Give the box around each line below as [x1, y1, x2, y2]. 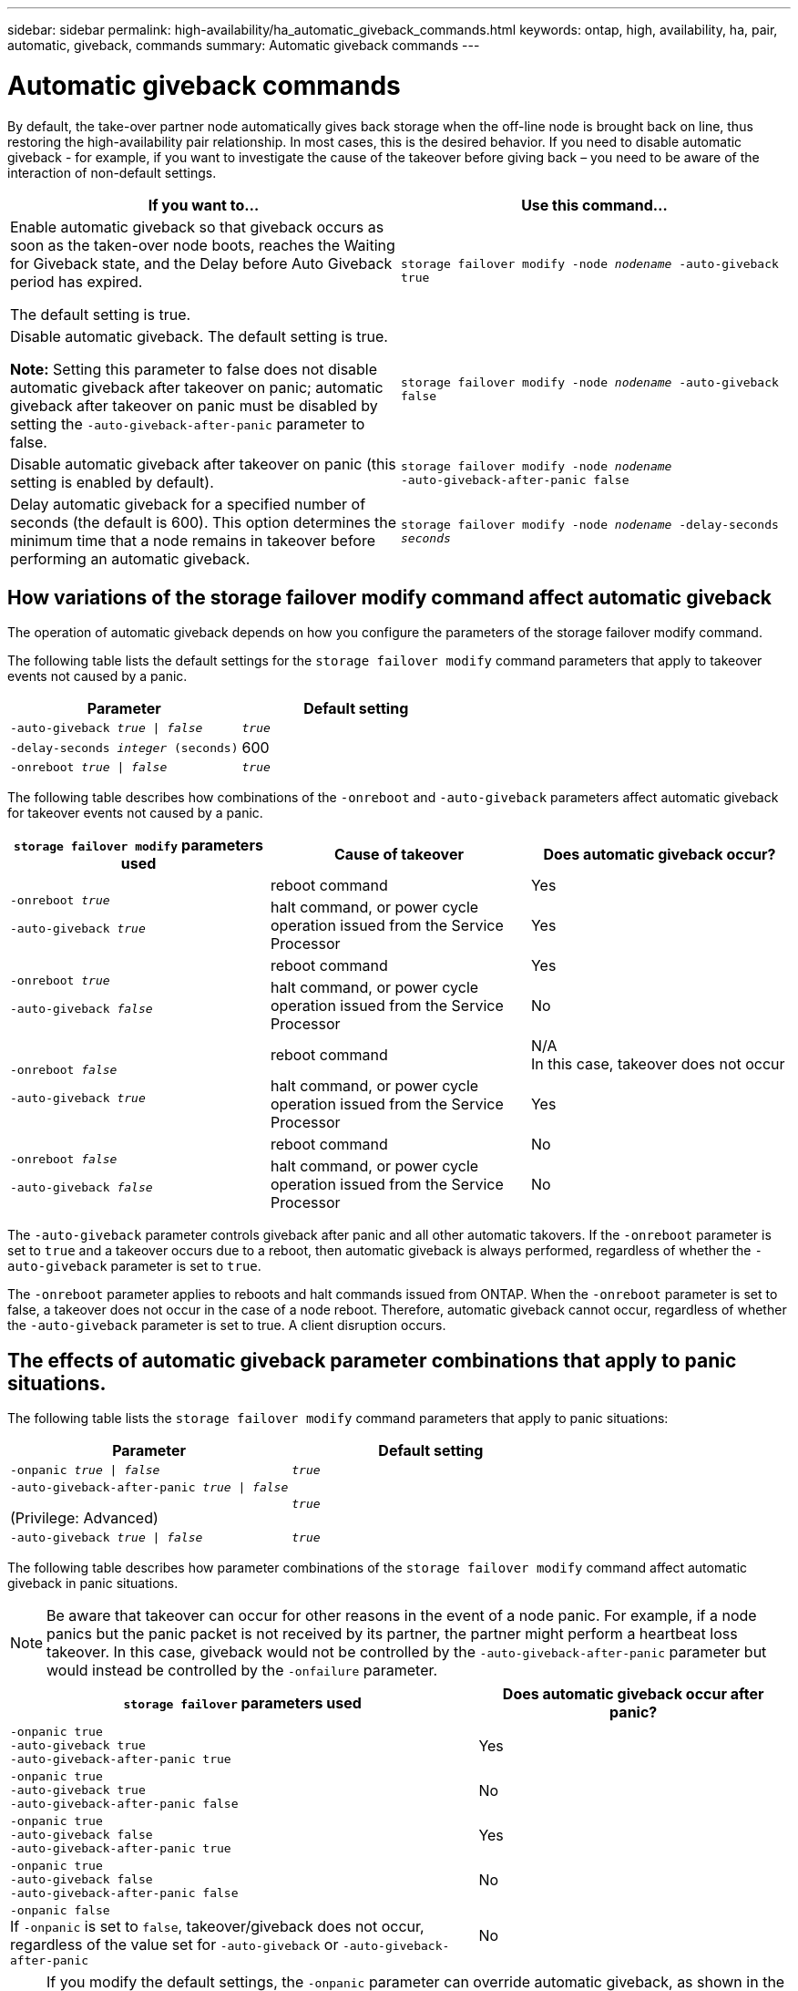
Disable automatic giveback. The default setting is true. [10, 326, 388, 346]
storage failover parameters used [123, 1694, 362, 1713]
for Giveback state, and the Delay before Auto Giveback [10, 253, 393, 273]
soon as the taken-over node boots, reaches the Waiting [10, 235, 395, 254]
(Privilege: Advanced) [10, 1509, 159, 1528]
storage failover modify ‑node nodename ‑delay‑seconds [401, 517, 779, 531]
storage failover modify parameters [14, 836, 263, 855]
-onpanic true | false [10, 1463, 160, 1478]
